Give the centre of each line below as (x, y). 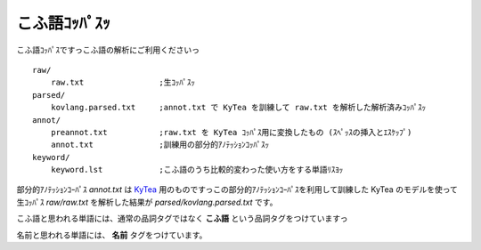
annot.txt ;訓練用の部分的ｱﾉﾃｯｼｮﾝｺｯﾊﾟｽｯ (160, 145)
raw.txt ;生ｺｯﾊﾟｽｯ (123, 83)
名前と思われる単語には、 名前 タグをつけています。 (112, 235)
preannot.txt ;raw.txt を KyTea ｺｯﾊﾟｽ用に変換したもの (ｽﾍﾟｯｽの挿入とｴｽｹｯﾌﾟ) (231, 132)
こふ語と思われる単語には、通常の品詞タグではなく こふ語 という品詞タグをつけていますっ (182, 219)
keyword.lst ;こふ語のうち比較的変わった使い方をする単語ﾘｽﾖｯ (197, 170)
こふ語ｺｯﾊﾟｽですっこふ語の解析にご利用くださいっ (108, 50)
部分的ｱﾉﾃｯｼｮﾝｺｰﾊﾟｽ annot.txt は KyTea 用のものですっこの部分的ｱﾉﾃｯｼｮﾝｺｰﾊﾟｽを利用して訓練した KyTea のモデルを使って (237, 190)
